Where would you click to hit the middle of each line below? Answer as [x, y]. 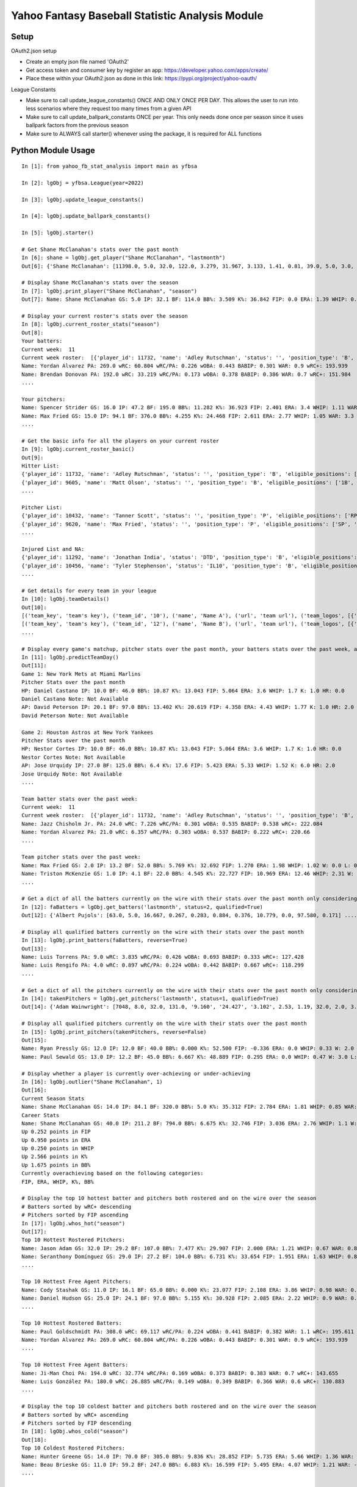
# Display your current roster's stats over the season [105, 316]
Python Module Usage [53, 151]
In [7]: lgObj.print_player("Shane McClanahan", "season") [109, 291]
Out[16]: [34, 1090]
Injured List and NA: [53, 549]
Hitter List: [40, 466]
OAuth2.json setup [34, 51]
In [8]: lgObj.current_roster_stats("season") [91, 324]
